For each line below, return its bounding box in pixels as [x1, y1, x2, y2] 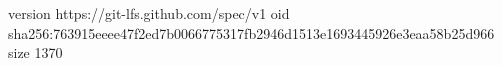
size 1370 [8, 42, 63, 63]
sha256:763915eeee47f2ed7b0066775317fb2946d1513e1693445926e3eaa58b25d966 [8, 22, 495, 43]
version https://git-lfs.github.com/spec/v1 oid [8, 3, 290, 23]
